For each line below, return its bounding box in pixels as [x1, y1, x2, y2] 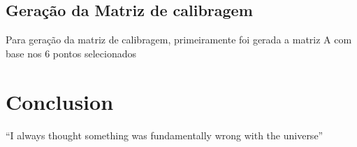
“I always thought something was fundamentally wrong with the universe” [6, 127, 323, 142]
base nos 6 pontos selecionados [6, 45, 137, 60]
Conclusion [6, 87, 114, 115]
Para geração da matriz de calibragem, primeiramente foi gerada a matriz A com [6, 32, 352, 47]
